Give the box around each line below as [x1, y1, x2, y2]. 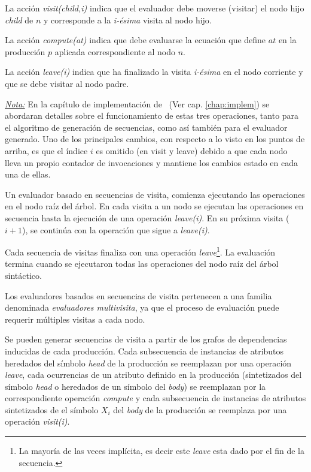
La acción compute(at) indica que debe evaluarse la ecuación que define [5, 34, 266, 46]
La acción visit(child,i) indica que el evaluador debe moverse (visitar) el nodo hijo [5, 2, 304, 14]
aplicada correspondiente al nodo [54, 45, 175, 58]
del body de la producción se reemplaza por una [113, 403, 287, 416]
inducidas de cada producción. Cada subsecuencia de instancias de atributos [5, 344, 284, 357]
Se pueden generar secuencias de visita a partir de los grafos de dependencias [5, 333, 287, 345]
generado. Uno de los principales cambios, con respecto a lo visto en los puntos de [5, 133, 305, 145]
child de [5, 13, 33, 26]
